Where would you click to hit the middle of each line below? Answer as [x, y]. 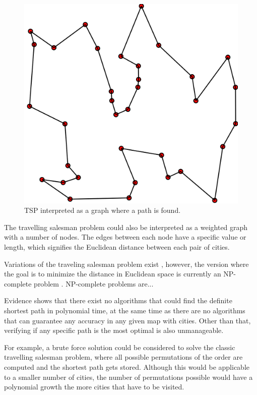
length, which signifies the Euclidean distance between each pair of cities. [117, 246]
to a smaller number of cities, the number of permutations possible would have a [128, 377]
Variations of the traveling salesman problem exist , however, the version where [126, 264]
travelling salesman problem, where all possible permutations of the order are [123, 357]
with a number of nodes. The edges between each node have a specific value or [125, 237]
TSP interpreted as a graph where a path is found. [103, 210]
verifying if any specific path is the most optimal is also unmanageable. [114, 330]
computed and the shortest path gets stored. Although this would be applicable [127, 366]
